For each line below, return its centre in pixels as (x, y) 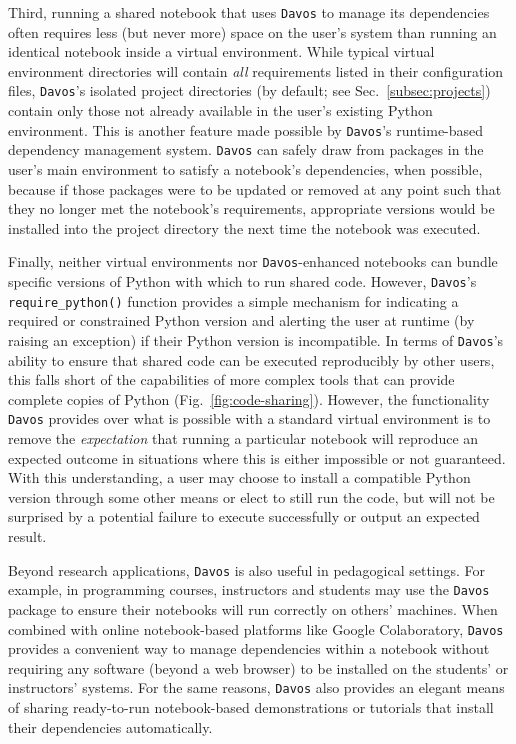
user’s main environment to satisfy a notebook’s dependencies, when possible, (245, 169)
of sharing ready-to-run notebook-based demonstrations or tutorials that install (251, 707)
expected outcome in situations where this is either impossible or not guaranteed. (257, 457)
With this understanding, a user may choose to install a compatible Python (239, 477)
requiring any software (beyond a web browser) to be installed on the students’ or (258, 667)
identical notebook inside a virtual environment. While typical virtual (221, 51)
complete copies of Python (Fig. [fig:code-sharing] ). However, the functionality (249, 398)
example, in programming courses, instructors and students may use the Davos (249, 589)
